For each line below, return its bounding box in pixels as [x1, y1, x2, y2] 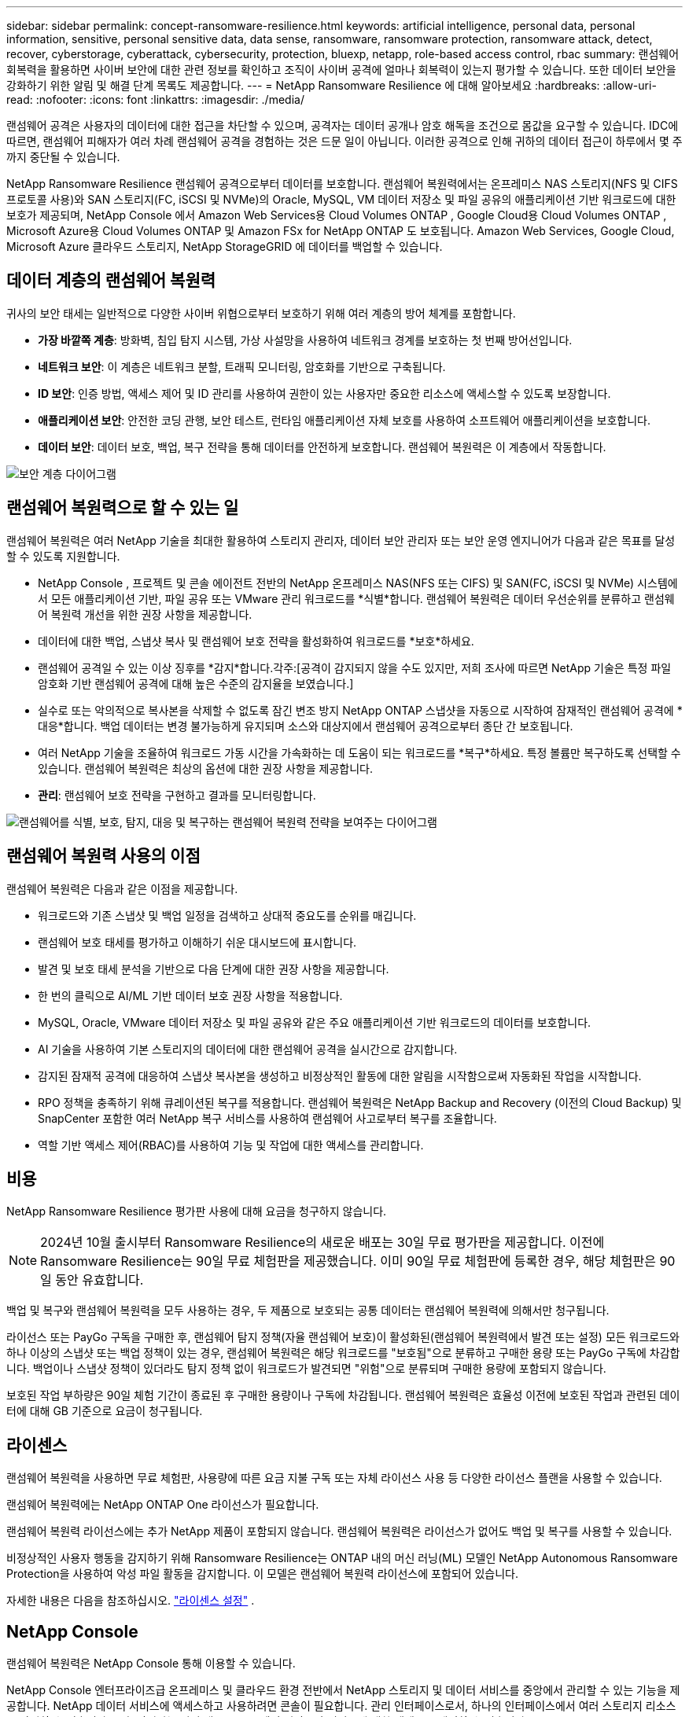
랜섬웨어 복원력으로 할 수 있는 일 [6, 498, 239, 518]
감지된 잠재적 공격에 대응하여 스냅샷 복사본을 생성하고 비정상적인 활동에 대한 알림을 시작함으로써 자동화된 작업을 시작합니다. [38, 1068, 642, 1083]
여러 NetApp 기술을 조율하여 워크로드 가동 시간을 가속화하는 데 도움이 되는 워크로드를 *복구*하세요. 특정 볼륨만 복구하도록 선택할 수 [38, 745, 681, 759]
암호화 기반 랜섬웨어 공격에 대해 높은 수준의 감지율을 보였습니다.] [38, 676, 354, 690]
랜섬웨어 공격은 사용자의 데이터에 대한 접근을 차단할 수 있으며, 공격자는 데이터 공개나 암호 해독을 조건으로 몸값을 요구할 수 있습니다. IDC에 [6, 119, 679, 132]
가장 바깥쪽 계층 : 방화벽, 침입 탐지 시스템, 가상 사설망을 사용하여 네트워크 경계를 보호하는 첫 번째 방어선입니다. [38, 333, 573, 347]
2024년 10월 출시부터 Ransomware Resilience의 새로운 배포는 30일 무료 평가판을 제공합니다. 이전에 [40, 1234, 605, 1251]
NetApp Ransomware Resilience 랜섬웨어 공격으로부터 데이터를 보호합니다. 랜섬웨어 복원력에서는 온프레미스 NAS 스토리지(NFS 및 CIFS [6, 177, 678, 190]
